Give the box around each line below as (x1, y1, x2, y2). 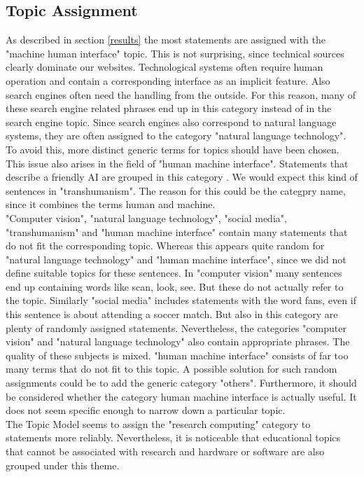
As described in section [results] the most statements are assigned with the (6, 32, 326, 47)
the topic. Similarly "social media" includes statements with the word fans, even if (6, 293, 356, 307)
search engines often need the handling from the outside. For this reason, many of (6, 87, 356, 102)
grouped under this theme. (6, 457, 120, 472)
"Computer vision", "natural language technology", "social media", (6, 210, 287, 225)
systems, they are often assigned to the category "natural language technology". (6, 128, 346, 143)
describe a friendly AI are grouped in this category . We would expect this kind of (6, 170, 358, 184)
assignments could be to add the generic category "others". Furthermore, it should (6, 375, 357, 390)
